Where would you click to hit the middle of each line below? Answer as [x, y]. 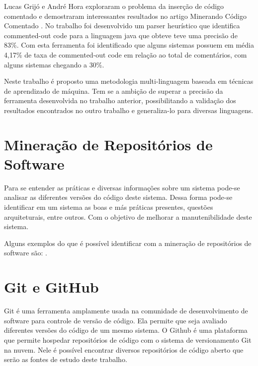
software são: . [26, 253]
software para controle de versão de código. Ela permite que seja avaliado [116, 320]
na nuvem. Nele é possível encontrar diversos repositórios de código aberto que [124, 349]
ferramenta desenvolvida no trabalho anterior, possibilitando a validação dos [120, 100]
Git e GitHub [51, 287]
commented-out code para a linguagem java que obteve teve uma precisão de [121, 35]
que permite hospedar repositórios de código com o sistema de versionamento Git [128, 339]
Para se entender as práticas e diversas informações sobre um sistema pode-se [122, 187]
